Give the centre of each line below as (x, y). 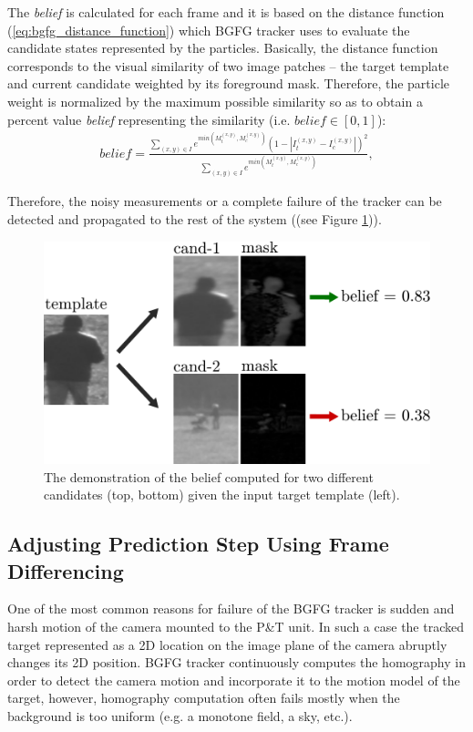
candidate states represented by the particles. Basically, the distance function (223, 48)
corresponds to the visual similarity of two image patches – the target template (228, 65)
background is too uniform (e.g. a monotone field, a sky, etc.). (180, 715)
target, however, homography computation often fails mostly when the (204, 698)
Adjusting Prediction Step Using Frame (198, 544)
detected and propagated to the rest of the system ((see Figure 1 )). (195, 218)
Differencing (66, 570)
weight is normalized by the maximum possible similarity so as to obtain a (215, 101)
